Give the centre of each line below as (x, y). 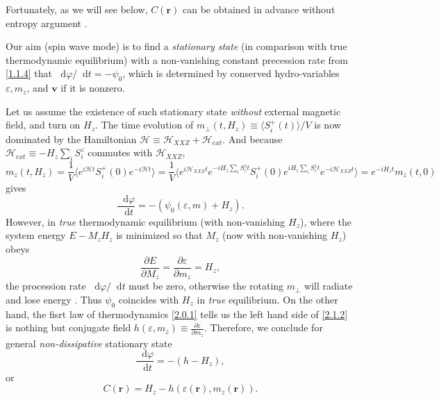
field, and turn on (43, 125)
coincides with (149, 299)
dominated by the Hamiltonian (71, 139)
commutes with (120, 152)
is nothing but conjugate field (68, 327)
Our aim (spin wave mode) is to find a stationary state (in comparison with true (176, 46)
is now (328, 125)
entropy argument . (47, 23)
